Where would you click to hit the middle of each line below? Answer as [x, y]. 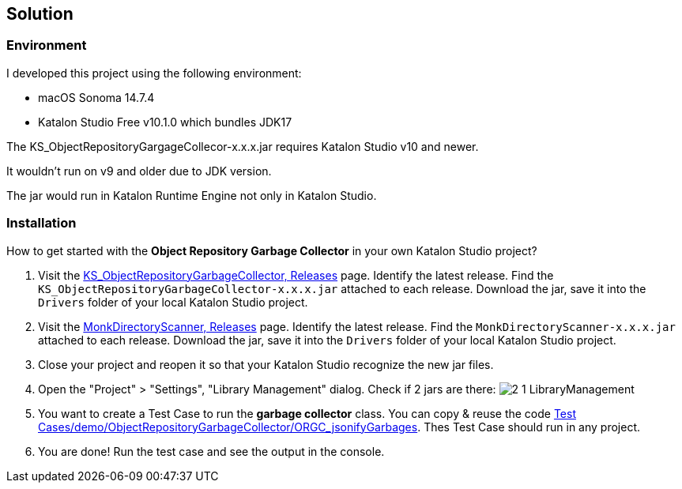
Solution [40, 14]
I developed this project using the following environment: [154, 73]
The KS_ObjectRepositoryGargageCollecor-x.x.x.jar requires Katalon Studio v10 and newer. [243, 146]
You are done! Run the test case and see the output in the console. [211, 451]
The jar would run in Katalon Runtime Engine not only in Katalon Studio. [192, 195]
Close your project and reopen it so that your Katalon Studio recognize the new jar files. [266, 364]
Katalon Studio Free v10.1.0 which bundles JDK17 [165, 122]
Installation [41, 223]
